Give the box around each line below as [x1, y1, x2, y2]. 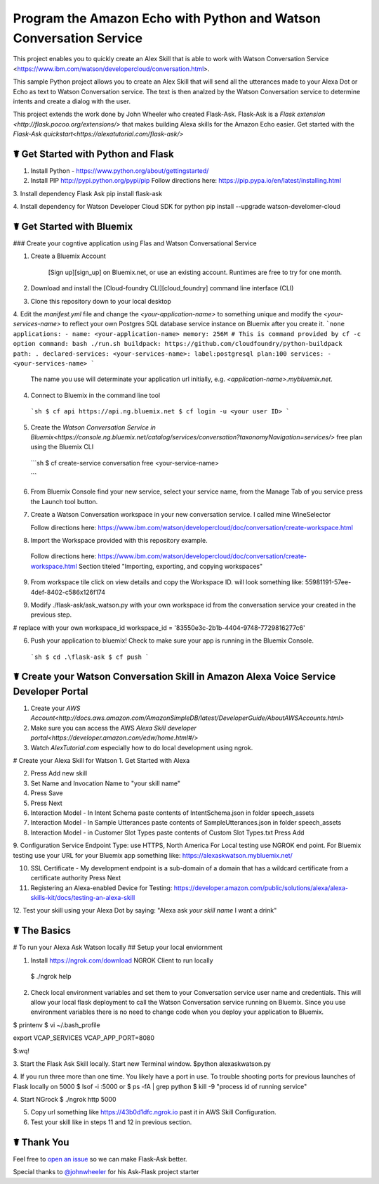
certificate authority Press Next [30, 874, 121, 882]
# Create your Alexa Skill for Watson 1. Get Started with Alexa [13, 757, 190, 765]
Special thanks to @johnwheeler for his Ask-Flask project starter [13, 1168, 199, 1176]
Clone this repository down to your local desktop [30, 297, 171, 305]
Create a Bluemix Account [30, 252, 107, 260]
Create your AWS [30, 704, 81, 713]
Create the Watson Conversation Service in [30, 423, 156, 432]
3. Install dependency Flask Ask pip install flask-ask [13, 189, 163, 198]
